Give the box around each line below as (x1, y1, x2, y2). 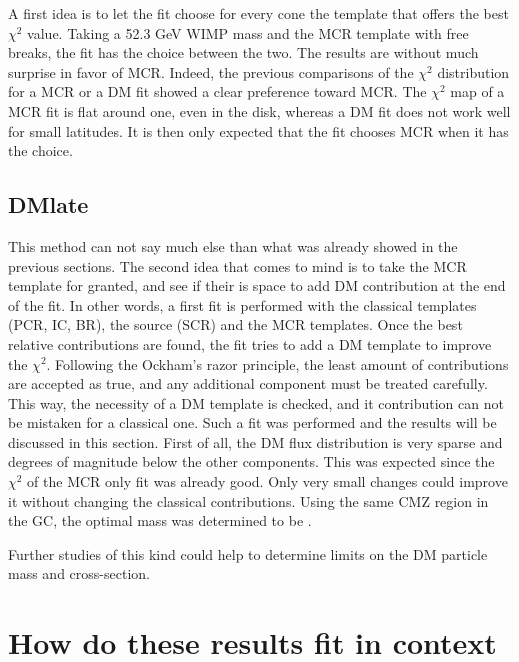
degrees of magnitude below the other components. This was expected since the (8, 451, 495, 472)
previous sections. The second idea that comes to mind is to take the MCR (8, 255, 467, 276)
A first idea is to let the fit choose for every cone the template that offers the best (8, 3, 509, 23)
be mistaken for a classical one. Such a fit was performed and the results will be (8, 412, 497, 433)
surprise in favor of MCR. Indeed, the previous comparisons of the (8, 61, 414, 82)
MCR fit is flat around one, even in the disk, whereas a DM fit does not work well (8, 100, 511, 121)
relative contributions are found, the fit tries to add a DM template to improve (8, 333, 492, 354)
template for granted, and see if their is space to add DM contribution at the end (8, 275, 506, 296)
